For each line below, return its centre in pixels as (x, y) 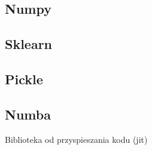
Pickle (24, 79)
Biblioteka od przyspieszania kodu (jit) (76, 139)
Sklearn (29, 44)
